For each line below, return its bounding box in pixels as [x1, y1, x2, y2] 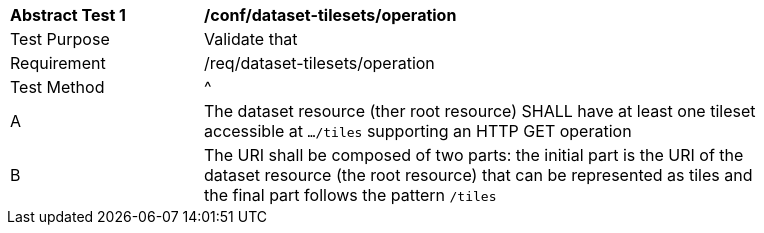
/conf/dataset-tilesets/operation [204, 5, 457, 25]
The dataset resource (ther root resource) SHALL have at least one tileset [204, 101, 756, 121]
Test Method [10, 77, 105, 97]
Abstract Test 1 [10, 5, 126, 25]
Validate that [204, 29, 298, 49]
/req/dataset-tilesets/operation [204, 53, 435, 73]
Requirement [10, 53, 106, 73]
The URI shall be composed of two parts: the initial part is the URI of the [204, 145, 744, 165]
